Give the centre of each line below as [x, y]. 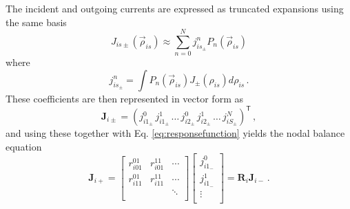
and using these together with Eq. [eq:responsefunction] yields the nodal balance [175, 133]
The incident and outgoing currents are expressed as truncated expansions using [175, 8]
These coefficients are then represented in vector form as [124, 98]
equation [24, 146]
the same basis [36, 22]
